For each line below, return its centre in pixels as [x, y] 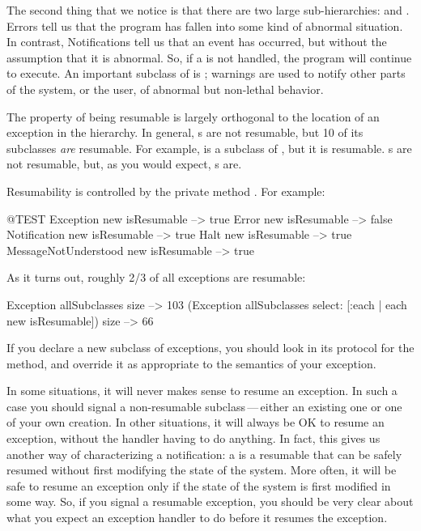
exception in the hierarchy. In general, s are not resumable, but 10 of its [185, 132]
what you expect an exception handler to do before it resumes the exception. [197, 518]
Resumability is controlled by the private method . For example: [166, 191]
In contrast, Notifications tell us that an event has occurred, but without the [197, 42]
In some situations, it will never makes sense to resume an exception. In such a [202, 391]
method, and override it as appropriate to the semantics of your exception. [191, 363]
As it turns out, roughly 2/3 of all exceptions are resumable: [156, 277]
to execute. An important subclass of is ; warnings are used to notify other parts [206, 73]
